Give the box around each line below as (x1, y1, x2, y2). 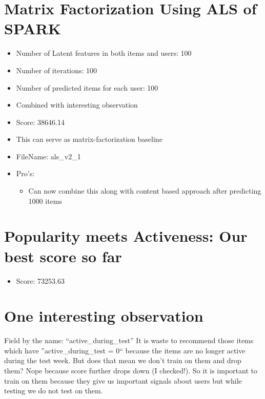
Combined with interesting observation (16, 99, 138, 110)
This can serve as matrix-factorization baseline (16, 134, 162, 144)
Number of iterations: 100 (16, 65, 97, 75)
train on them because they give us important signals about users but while (4, 375, 242, 386)
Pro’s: (16, 168, 35, 179)
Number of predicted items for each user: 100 (16, 82, 158, 93)
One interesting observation (4, 305, 203, 326)
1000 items (28, 195, 62, 206)
